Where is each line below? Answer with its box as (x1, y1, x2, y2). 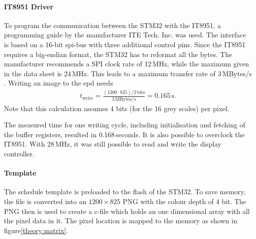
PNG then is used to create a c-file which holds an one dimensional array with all (4, 206, 250, 216)
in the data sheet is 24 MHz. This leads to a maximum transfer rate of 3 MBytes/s (4, 68, 252, 78)
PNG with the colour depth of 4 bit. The (123, 196, 247, 206)
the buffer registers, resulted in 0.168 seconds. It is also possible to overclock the (4, 129, 245, 139)
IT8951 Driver (4, 1, 54, 11)
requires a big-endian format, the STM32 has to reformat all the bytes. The (4, 49, 232, 59)
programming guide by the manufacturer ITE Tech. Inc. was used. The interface (4, 30, 246, 40)
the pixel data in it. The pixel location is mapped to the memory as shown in (4, 215, 237, 226)
